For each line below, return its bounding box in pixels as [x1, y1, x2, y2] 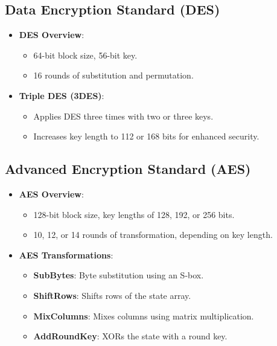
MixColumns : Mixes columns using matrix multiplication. [33, 309, 254, 322]
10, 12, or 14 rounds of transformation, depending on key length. [33, 228, 273, 241]
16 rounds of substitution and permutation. [33, 69, 194, 82]
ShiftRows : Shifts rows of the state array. [33, 289, 191, 301]
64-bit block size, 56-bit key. [33, 48, 138, 61]
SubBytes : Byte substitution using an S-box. [33, 269, 204, 281]
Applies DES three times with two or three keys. [33, 109, 214, 122]
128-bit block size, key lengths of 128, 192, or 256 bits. [33, 208, 235, 220]
